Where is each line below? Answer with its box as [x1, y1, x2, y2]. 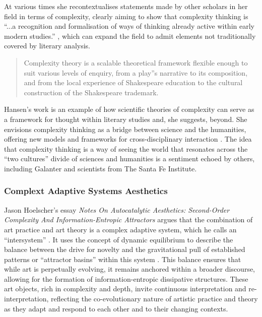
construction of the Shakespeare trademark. [24, 87, 159, 97]
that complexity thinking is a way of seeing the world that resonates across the [4, 143, 248, 154]
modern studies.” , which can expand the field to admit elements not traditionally [4, 30, 256, 41]
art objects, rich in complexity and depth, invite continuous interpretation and [4, 283, 246, 294]
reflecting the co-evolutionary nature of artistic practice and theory [51, 293, 258, 304]
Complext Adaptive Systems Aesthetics [4, 184, 168, 197]
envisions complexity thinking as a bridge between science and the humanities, [4, 123, 246, 134]
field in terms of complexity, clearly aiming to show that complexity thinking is [4, 11, 248, 21]
